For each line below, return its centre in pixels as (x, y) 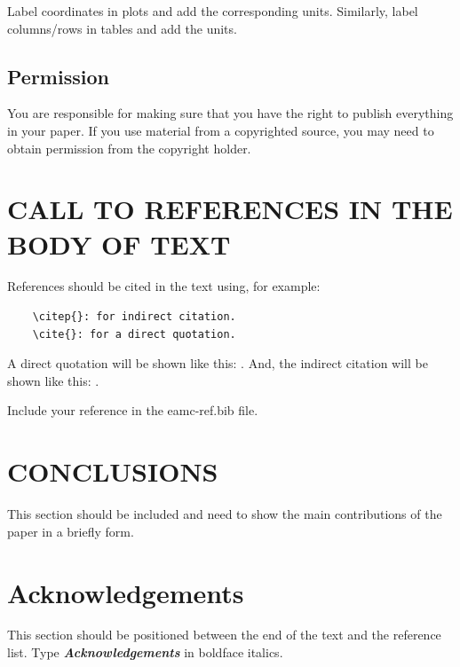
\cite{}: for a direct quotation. (134, 334)
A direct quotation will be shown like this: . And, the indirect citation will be (218, 363)
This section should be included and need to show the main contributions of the (225, 514)
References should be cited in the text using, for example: (164, 286)
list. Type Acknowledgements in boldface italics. (145, 652)
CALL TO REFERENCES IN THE (230, 209)
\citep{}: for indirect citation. (134, 317)
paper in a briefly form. (71, 531)
